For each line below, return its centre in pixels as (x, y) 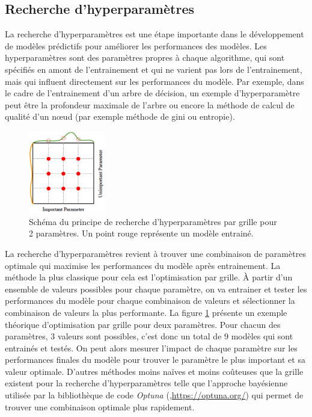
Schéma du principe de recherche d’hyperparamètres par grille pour (153, 221)
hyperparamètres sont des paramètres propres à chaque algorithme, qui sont (145, 57)
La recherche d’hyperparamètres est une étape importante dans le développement (154, 34)
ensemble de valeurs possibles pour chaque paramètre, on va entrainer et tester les (156, 289)
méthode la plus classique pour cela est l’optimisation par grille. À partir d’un (149, 277)
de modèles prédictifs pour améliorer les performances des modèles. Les (136, 45)
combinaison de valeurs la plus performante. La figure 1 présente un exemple (146, 312)
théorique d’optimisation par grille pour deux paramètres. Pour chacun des (143, 324)
